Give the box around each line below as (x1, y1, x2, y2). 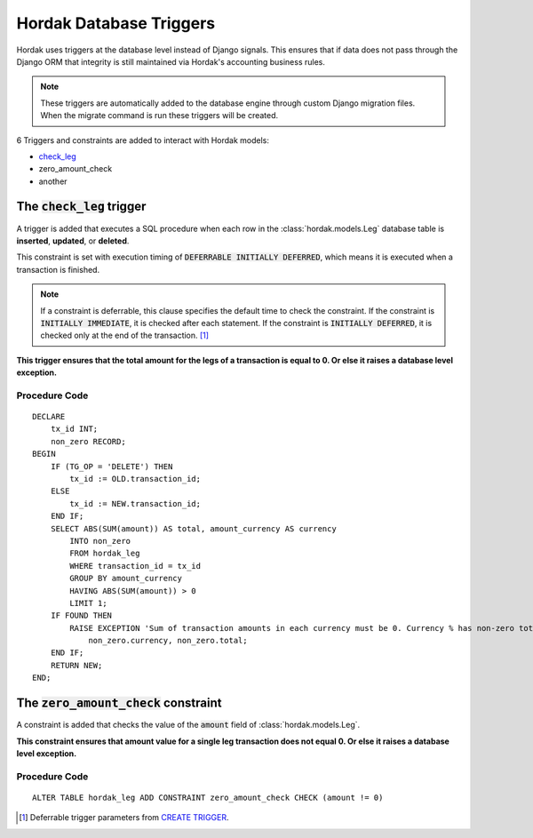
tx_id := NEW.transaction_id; (69, 499, 202, 508)
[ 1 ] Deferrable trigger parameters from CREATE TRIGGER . (19, 812, 229, 823)
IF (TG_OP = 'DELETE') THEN (50, 461, 173, 471)
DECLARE (32, 411, 66, 422)
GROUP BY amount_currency (69, 573, 182, 584)
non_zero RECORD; (50, 436, 126, 446)
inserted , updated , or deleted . (16, 235, 130, 246)
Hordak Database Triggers (16, 13, 216, 33)
